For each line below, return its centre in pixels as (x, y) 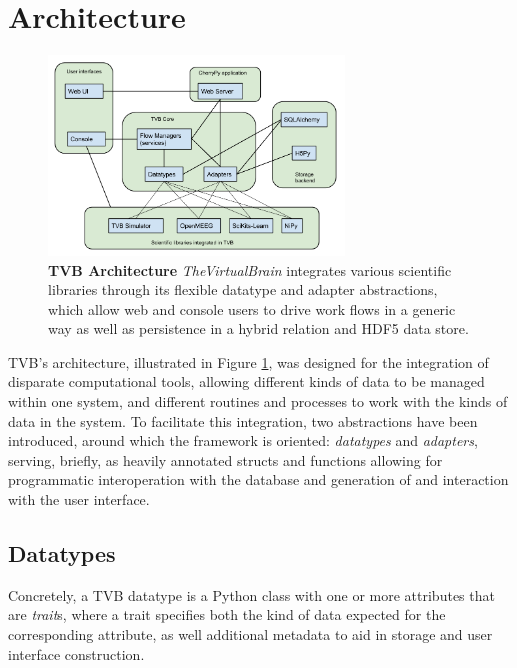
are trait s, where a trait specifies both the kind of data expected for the (227, 614)
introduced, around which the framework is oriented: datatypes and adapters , (243, 440)
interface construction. (76, 653)
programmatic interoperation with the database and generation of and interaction (258, 479)
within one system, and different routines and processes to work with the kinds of (258, 401)
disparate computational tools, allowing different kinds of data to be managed (246, 381)
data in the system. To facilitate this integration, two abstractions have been (243, 420)
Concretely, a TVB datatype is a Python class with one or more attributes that (251, 594)
